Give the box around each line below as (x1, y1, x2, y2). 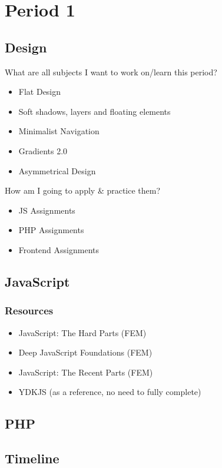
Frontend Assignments (18, 243, 99, 255)
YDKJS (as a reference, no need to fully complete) (18, 386, 201, 398)
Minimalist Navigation (18, 125, 100, 137)
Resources (5, 303, 54, 318)
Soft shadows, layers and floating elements (18, 105, 171, 117)
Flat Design (18, 85, 61, 98)
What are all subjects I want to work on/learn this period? (5, 65, 217, 78)
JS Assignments (18, 204, 75, 216)
